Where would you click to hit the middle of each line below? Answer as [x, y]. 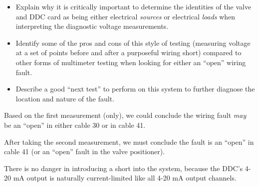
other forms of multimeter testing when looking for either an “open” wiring [131, 62]
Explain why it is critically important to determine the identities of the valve [133, 6]
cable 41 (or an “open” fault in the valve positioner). [85, 151]
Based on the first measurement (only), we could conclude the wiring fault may [125, 115]
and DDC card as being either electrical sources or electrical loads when [126, 16]
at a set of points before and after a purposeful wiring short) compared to [129, 52]
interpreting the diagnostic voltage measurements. [92, 26]
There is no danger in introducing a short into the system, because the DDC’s [124, 168]
